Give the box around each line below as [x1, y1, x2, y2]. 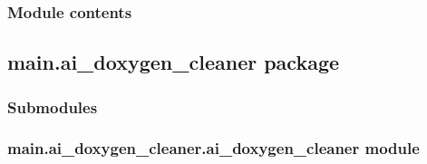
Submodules [7, 95, 98, 118]
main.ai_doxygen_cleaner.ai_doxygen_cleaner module [7, 137, 420, 159]
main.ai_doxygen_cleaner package [7, 48, 340, 76]
